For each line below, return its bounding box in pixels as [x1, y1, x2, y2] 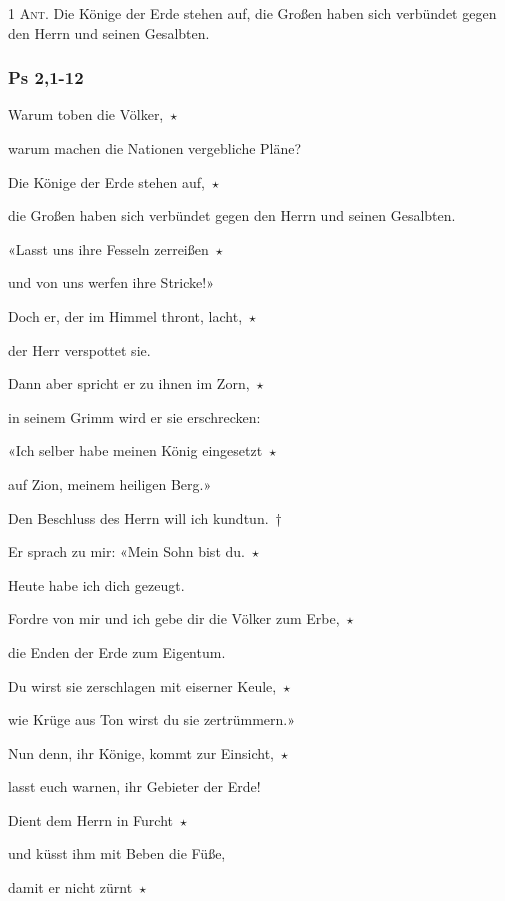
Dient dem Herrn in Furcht [8, 809, 174, 830]
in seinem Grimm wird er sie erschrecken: [8, 406, 261, 427]
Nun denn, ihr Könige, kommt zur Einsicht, [8, 742, 274, 763]
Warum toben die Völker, [8, 104, 164, 125]
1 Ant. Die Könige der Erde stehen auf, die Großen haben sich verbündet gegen [8, 3, 497, 23]
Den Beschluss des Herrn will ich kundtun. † [8, 507, 282, 528]
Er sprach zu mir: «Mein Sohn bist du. [8, 541, 245, 562]
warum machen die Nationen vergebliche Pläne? [8, 138, 302, 158]
